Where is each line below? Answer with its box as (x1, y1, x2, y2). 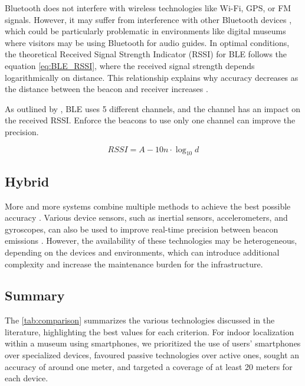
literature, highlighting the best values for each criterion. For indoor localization (5, 325, 294, 338)
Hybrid (5, 172, 50, 190)
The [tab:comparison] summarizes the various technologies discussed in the (5, 314, 275, 326)
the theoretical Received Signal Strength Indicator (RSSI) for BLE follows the (5, 48, 287, 60)
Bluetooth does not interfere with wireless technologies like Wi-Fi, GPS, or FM (5, 2, 291, 14)
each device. (5, 372, 48, 384)
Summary (5, 286, 65, 305)
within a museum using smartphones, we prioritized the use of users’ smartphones (5, 337, 301, 349)
